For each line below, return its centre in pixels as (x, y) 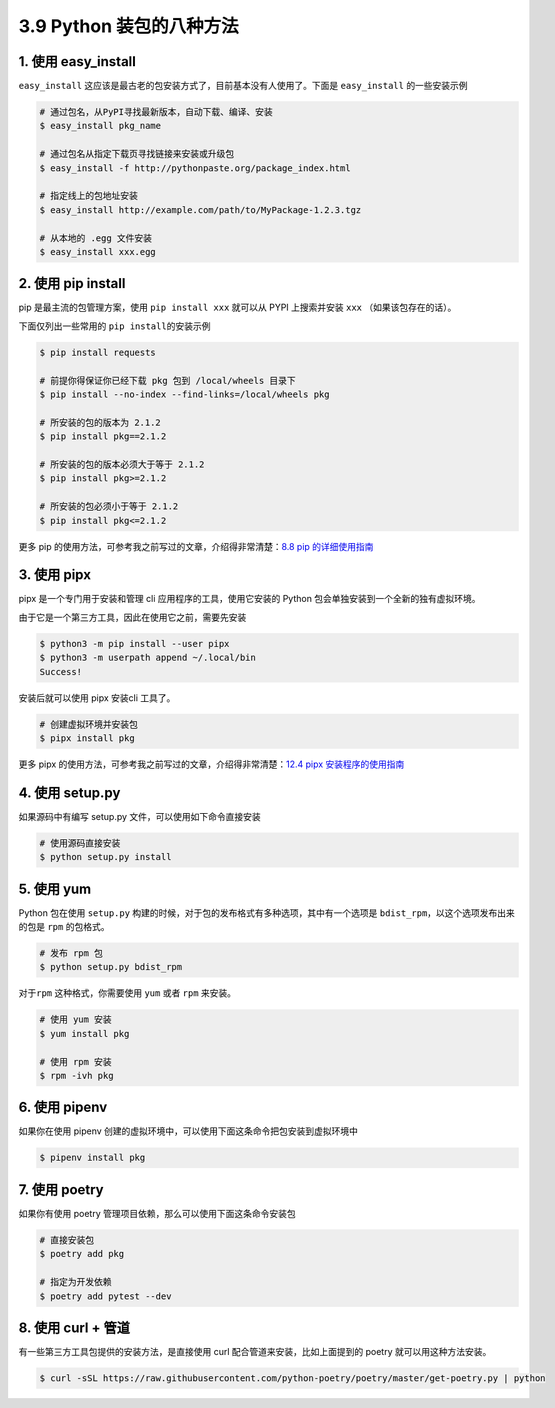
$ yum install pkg (84, 1033)
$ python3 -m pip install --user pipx (134, 643)
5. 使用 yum (55, 888)
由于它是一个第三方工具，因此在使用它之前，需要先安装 (132, 617)
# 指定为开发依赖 (75, 1282)
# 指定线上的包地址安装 (89, 196)
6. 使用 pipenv (63, 1107)
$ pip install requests (98, 352)
